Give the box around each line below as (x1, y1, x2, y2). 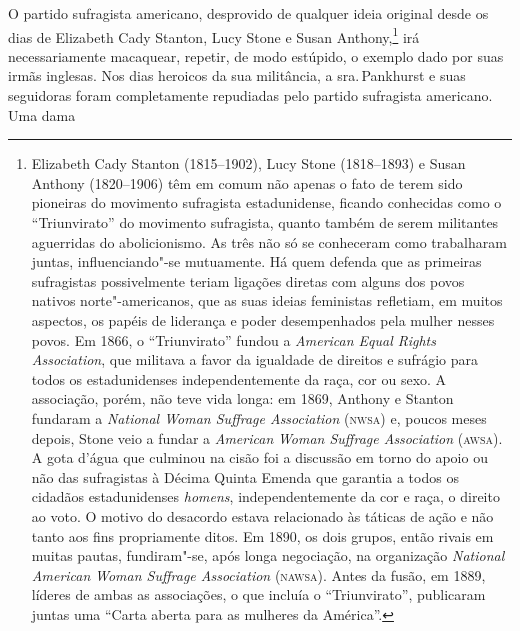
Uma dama (8, 104, 76, 125)
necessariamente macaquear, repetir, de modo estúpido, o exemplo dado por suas (8, 45, 504, 66)
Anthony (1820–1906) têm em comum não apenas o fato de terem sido (31, 172, 463, 193)
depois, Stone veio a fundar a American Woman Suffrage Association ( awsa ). (31, 427, 503, 448)
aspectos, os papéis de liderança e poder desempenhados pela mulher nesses (31, 309, 495, 330)
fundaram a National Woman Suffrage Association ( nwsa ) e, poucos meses (31, 407, 487, 428)
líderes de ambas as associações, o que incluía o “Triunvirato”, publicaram (31, 584, 486, 605)
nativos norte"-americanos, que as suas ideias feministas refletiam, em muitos (31, 290, 503, 311)
